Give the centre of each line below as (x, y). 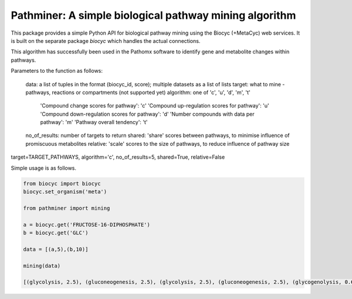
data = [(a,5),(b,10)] (56, 249)
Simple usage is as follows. (43, 168)
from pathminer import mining (67, 208)
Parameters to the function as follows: (57, 71)
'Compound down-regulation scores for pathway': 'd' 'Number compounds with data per (147, 114)
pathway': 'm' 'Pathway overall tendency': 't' (94, 122)
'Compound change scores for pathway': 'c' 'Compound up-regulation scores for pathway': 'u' (155, 106)
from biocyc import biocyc (62, 183)
